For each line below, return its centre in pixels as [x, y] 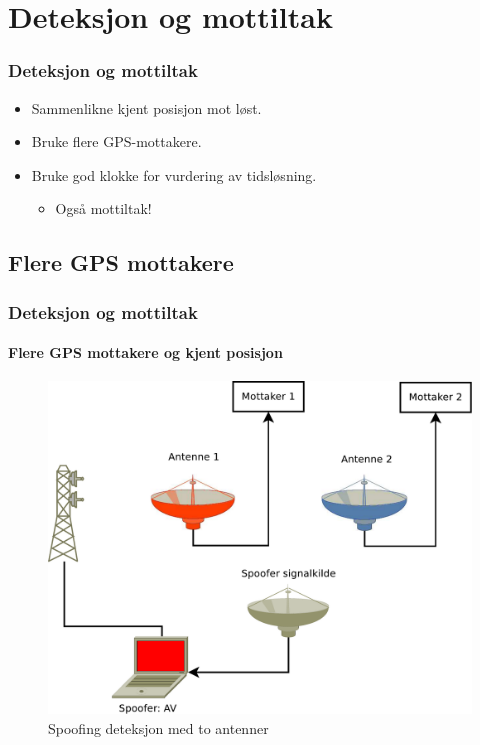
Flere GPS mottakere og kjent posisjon [145, 352]
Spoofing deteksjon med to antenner [158, 727]
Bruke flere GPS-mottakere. [116, 141]
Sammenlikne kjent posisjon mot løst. [146, 107]
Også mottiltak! [103, 208]
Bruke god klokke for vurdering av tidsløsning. [174, 174]
